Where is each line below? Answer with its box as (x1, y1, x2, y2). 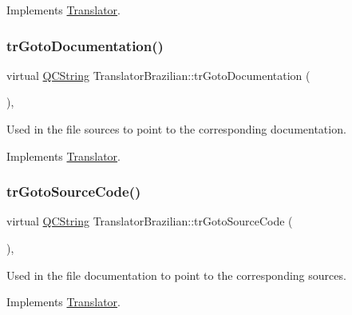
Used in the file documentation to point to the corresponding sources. (6, 266, 346, 283)
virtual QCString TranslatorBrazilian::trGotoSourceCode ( (6, 213, 293, 229)
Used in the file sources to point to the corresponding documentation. (6, 121, 346, 137)
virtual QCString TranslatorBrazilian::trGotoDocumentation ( (6, 66, 310, 83)
